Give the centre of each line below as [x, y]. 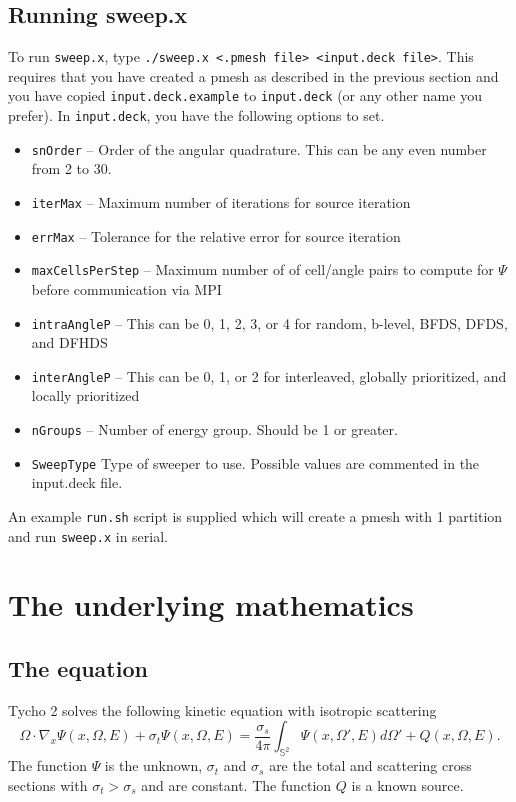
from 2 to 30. [71, 168]
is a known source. [407, 784]
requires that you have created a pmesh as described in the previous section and [253, 75]
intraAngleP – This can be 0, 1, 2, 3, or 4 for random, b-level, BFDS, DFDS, [269, 322]
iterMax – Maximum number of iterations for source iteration [221, 202]
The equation [78, 668]
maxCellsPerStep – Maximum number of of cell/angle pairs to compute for [262, 269]
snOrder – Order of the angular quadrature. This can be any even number [259, 148]
